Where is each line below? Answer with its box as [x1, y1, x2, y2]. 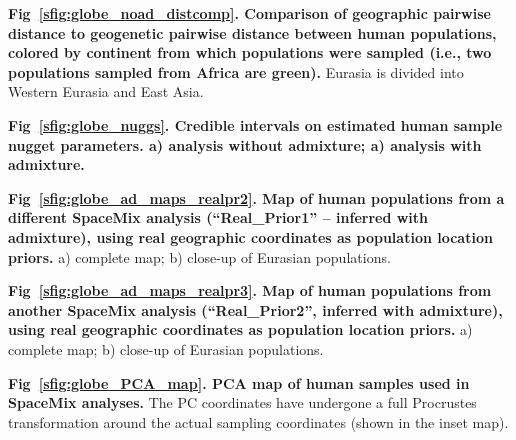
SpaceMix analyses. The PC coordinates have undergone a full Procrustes [8, 392, 477, 413]
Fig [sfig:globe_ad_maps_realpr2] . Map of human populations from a [8, 187, 505, 208]
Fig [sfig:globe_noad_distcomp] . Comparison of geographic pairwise [8, 3, 491, 23]
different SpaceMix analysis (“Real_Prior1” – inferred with [8, 207, 429, 228]
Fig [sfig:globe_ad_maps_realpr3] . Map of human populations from [8, 280, 492, 301]
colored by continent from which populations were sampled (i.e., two [8, 42, 492, 63]
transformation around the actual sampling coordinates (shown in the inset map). [8, 411, 509, 432]
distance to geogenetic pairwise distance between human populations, [8, 22, 497, 43]
